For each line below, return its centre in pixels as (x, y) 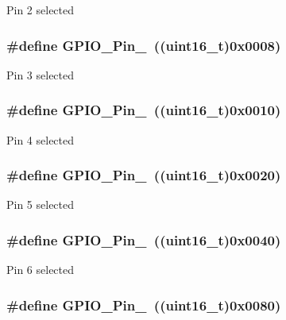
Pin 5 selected (41, 204)
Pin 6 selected (41, 270)
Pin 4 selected (41, 139)
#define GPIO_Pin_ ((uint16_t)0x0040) (144, 239)
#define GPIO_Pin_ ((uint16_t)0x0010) (144, 110)
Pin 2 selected (41, 10)
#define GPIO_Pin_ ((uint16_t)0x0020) (144, 175)
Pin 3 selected (41, 74)
